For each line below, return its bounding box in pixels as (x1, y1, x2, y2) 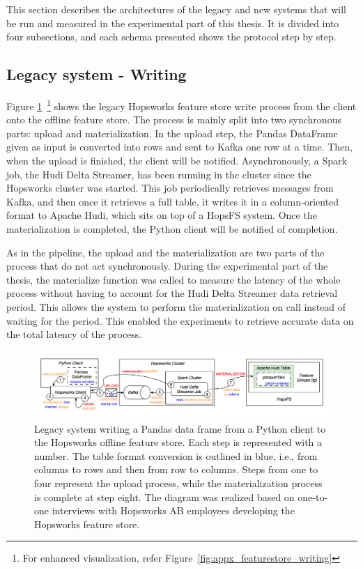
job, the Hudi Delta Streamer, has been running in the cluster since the (6, 167, 311, 181)
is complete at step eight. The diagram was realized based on (34, 489, 295, 504)
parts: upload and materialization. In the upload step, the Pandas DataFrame (6, 125, 338, 140)
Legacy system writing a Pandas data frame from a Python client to (34, 421, 326, 436)
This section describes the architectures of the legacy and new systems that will (6, 2, 346, 16)
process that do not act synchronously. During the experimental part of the (6, 259, 328, 273)
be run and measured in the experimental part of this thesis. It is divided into (6, 15, 339, 30)
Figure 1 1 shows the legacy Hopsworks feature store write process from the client (6, 96, 357, 113)
